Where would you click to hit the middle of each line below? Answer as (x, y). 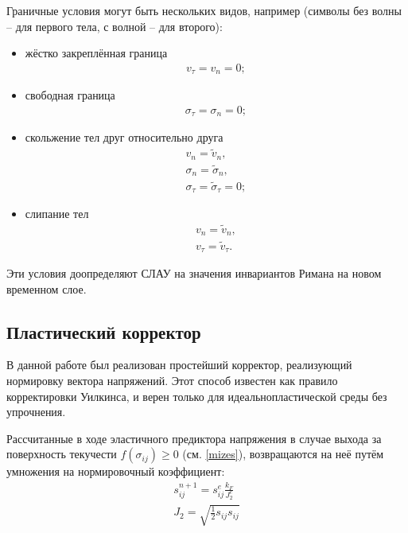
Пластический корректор (104, 331)
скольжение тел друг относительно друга (124, 137)
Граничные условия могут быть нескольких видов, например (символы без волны (204, 10)
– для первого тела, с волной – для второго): (115, 26)
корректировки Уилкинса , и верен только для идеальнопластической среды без (197, 396)
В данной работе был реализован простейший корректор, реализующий (179, 365)
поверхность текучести (62, 454)
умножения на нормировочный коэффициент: (116, 471)
